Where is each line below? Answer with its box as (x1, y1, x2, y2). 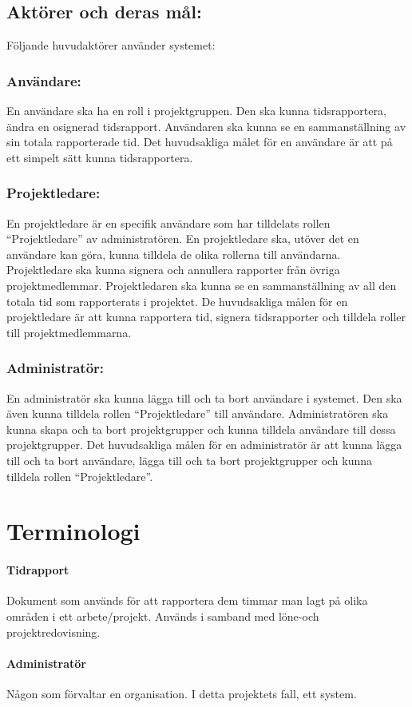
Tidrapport (6, 562, 69, 578)
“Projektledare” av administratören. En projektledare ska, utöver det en (6, 230, 359, 247)
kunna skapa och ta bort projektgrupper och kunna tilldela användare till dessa (6, 420, 396, 437)
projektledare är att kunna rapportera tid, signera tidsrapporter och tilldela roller (6, 308, 406, 325)
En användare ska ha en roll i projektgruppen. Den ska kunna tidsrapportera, (6, 102, 386, 119)
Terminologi (6, 514, 141, 547)
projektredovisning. (6, 623, 101, 640)
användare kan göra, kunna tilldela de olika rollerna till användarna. (6, 245, 341, 262)
